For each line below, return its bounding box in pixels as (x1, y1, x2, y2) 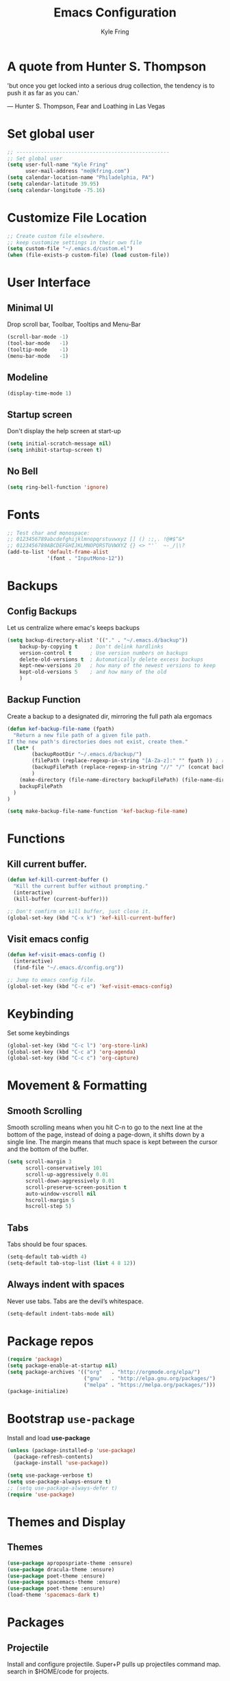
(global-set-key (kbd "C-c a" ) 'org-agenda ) (7, 1048, 136, 1055)
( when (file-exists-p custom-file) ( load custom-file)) (7, 252, 170, 258)
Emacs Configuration (53, 5, 177, 21)
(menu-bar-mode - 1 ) (7, 352, 69, 359)
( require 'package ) (7, 1356, 63, 1363)
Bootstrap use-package (7, 1411, 136, 1427)
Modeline (7, 372, 49, 383)
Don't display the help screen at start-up (7, 427, 121, 435)
